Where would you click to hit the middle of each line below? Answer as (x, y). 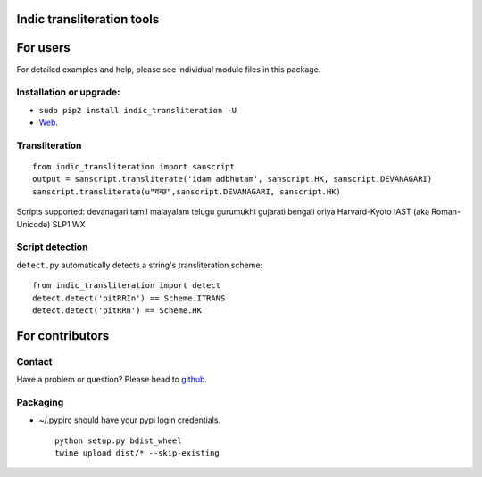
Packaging (40, 402)
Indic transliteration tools (88, 19)
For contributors (63, 336)
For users (43, 48)
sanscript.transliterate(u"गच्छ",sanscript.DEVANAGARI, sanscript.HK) (187, 191)
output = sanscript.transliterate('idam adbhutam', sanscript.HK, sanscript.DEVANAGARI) (233, 179)
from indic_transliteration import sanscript (134, 167)
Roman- (446, 212)
